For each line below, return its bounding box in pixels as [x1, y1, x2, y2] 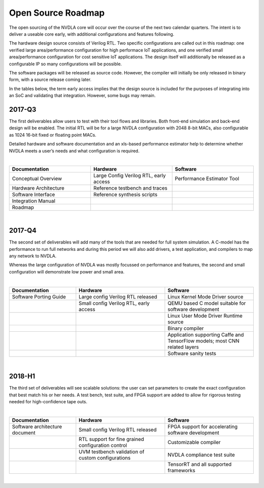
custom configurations [78, 455, 131, 462]
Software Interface [12, 191, 55, 198]
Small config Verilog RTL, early [78, 299, 150, 306]
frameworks [167, 467, 196, 474]
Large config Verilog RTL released [78, 293, 157, 300]
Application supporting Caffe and [167, 331, 244, 338]
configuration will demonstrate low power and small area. [9, 268, 125, 274]
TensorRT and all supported [167, 461, 232, 468]
